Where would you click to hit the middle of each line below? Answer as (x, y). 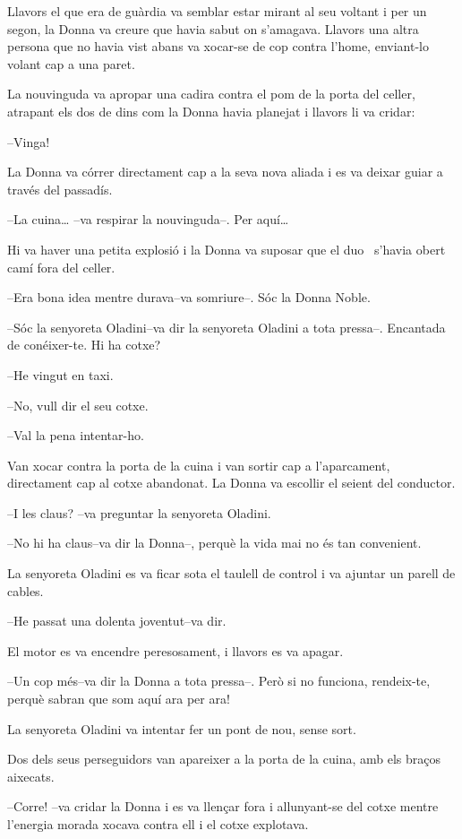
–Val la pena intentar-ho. (76, 435)
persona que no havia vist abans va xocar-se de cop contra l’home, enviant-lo (218, 46)
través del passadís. (60, 189)
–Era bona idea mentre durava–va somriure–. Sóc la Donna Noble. (189, 297)
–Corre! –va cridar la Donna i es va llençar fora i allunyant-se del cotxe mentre (223, 806)
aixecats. (31, 776)
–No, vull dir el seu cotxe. (78, 405)
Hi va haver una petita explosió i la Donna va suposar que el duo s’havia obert (227, 249)
